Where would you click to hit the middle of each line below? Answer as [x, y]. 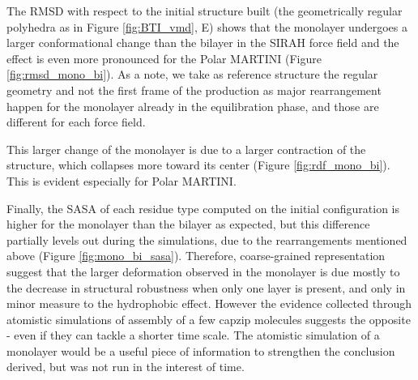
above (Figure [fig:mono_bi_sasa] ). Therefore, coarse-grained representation [196, 256]
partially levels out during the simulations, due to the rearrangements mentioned [207, 239]
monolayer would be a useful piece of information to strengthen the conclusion [201, 350]
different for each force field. [76, 122]
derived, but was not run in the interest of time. [126, 367]
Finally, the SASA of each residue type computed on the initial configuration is [203, 208]
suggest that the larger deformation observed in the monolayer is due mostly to [203, 271]
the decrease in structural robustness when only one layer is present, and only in [206, 287]
